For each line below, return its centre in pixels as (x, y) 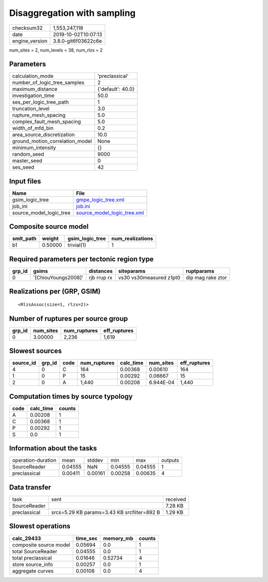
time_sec (87, 538)
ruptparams (200, 271)
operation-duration (34, 460)
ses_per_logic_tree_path (40, 102)
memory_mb (118, 538)
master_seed (27, 161)
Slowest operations (40, 526)
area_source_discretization (43, 135)
